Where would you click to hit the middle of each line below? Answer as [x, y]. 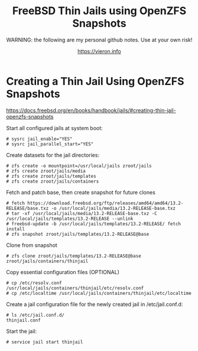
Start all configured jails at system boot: [55, 128]
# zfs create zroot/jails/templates [51, 176]
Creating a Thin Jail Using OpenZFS [95, 81]
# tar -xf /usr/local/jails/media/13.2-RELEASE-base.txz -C [82, 213]
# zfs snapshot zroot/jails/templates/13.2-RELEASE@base [78, 234]
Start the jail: [22, 331]
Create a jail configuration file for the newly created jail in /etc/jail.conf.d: [95, 304]
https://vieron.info [99, 51]
